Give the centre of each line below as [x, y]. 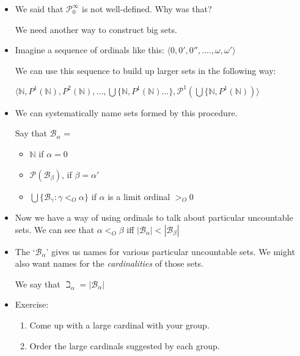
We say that [38, 284]
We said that [39, 9]
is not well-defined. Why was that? [147, 9]
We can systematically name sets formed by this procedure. [126, 112]
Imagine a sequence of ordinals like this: [90, 50]
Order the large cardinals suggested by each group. [125, 345]
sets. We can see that [55, 229]
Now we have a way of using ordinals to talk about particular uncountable [154, 217]
